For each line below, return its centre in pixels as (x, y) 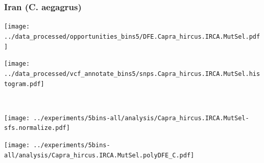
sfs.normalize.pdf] (37, 128)
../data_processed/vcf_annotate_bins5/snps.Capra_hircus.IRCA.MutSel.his (132, 74)
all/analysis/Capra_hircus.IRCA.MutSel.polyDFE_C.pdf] (99, 155)
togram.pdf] (24, 84)
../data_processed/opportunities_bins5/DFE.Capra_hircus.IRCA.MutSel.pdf (132, 36)
